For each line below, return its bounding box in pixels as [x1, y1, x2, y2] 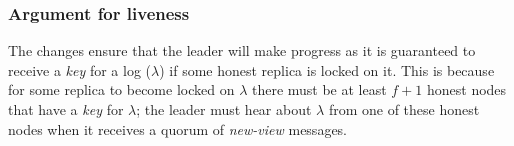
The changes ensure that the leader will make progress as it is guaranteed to [8, 40, 476, 61]
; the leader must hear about [136, 99, 312, 119]
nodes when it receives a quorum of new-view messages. [8, 118, 348, 139]
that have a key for [8, 99, 124, 119]
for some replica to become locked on [8, 79, 235, 100]
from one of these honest [328, 99, 480, 119]
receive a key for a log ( [8, 59, 152, 80]
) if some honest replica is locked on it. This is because [159, 59, 495, 80]
